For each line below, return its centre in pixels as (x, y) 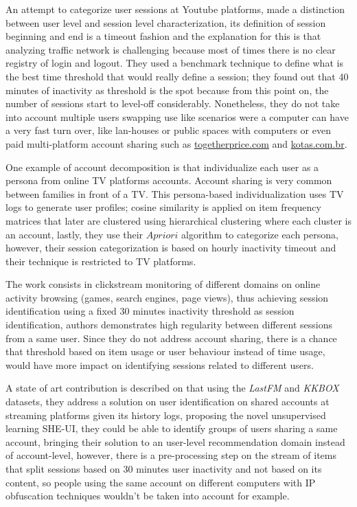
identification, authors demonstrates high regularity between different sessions (169, 325)
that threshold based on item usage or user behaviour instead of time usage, (165, 351)
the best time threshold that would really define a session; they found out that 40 (177, 76)
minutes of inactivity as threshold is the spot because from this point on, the (167, 90)
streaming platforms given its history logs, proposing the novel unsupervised (166, 415)
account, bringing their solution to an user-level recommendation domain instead (175, 441)
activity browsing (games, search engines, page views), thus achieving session (167, 297)
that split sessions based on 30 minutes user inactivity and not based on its (164, 469)
